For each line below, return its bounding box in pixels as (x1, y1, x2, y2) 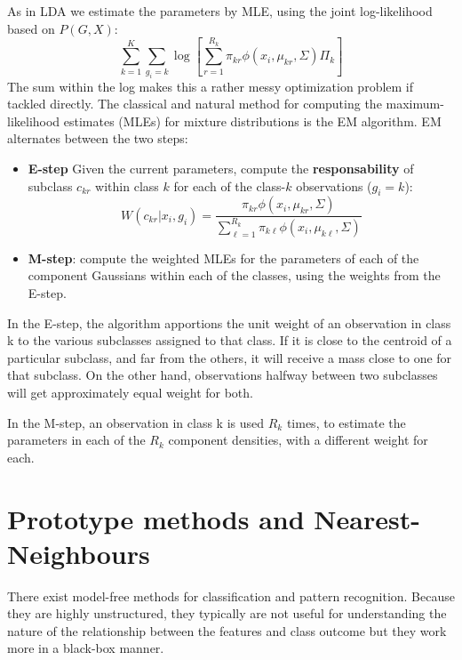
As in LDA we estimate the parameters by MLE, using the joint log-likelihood (7, 2, 433, 20)
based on (7, 19, 55, 37)
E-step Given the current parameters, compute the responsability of (28, 159, 414, 178)
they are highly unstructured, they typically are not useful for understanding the (7, 604, 447, 623)
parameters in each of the (7, 431, 146, 449)
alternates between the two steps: (7, 129, 188, 148)
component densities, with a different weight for (168, 431, 428, 449)
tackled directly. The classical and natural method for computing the (7, 94, 382, 113)
